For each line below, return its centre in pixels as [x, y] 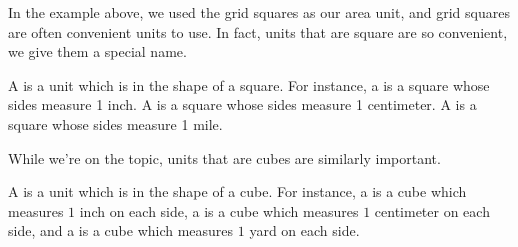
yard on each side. [304, 230]
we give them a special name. [97, 51]
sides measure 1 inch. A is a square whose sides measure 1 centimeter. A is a [242, 104]
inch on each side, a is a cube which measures [219, 210]
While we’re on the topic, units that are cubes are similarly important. [224, 157]
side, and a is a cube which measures [121, 230]
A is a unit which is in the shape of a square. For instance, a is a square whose [249, 84]
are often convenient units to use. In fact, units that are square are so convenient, [258, 31]
